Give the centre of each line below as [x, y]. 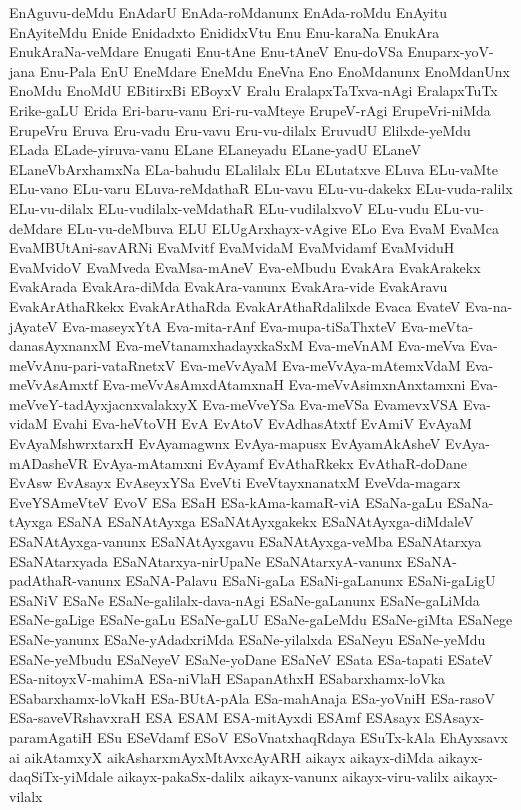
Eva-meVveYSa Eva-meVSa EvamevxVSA [330, 403]
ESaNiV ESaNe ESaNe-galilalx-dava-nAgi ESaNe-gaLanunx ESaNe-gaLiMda [244, 599]
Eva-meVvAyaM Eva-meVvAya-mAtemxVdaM [320, 364]
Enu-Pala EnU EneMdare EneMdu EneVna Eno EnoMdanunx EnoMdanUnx [274, 70]
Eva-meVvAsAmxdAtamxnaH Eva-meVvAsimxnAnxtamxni [284, 384]
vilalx [26, 795]
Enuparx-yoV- [450, 51]
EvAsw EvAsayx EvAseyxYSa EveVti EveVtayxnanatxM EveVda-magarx [235, 482]
